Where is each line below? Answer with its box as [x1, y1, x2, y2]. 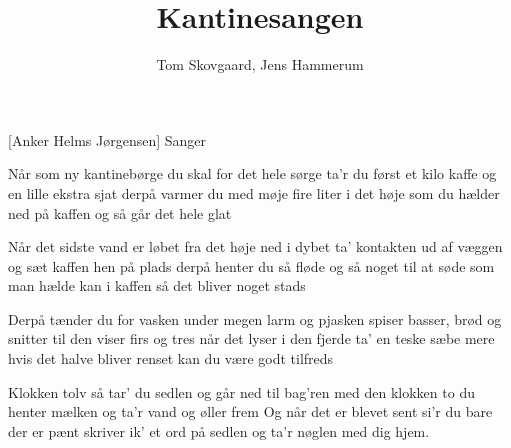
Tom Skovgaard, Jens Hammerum [156, 54, 364, 75]
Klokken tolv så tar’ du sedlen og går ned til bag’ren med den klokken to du [8, 381, 475, 402]
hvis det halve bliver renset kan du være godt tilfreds [8, 348, 334, 369]
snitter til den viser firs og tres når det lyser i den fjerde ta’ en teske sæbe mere [8, 328, 495, 349]
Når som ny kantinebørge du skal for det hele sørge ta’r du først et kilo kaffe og [8, 163, 497, 184]
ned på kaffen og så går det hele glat [8, 202, 232, 223]
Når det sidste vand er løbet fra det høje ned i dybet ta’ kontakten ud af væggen [8, 236, 503, 257]
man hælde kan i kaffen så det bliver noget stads [8, 275, 306, 296]
